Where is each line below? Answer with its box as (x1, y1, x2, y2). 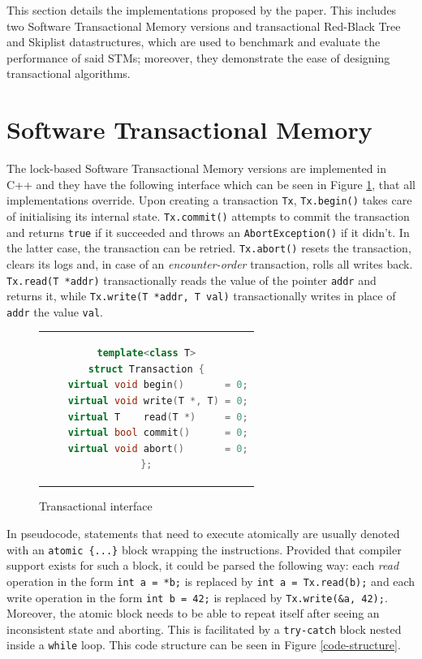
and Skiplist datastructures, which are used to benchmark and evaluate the (6, 33, 381, 50)
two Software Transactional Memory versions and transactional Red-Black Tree (6, 17, 401, 34)
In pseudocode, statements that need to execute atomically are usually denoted (6, 525, 400, 542)
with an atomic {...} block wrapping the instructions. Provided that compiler (6, 541, 402, 558)
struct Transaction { (88, 363, 205, 375)
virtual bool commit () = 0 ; (67, 427, 248, 439)
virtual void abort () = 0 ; (67, 442, 248, 454)
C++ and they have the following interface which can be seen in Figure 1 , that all (6, 175, 416, 192)
